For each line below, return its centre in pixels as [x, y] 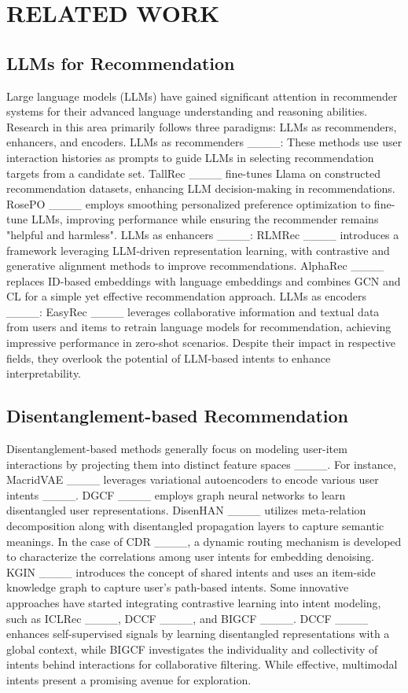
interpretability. [44, 373]
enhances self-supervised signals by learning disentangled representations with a [198, 634]
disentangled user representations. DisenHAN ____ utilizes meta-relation [186, 510]
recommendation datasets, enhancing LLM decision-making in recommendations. [201, 188]
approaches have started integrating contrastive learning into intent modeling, [194, 603]
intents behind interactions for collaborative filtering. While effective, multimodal [202, 664]
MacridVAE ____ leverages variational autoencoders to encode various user [193, 479]
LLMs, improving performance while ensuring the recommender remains [205, 219]
